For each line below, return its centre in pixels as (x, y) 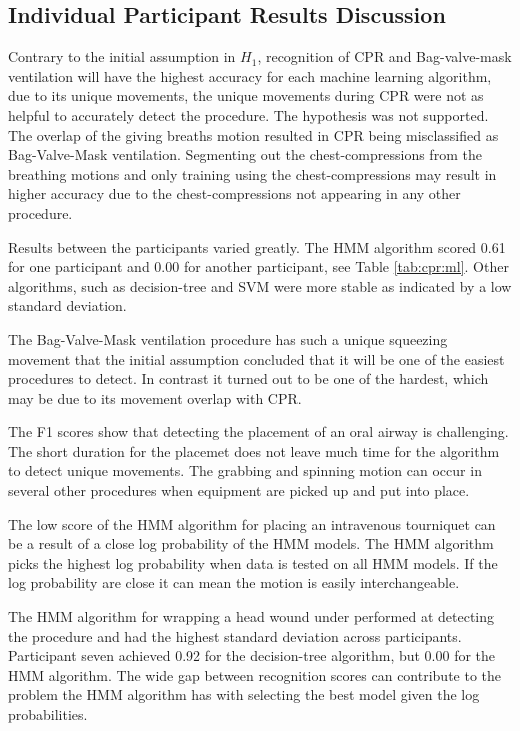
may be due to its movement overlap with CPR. (155, 397)
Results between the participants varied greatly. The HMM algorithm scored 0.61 (257, 246)
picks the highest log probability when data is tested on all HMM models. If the (253, 562)
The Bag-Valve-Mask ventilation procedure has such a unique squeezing (228, 338)
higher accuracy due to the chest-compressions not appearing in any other (234, 193)
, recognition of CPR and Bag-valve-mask (384, 56)
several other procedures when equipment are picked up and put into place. (239, 490)
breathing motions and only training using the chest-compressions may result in (252, 173)
